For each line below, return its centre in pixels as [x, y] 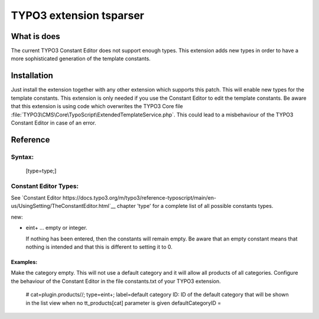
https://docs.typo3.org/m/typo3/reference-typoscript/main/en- [139, 198]
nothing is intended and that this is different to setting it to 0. [99, 247]
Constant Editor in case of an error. [54, 123]
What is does [35, 36]
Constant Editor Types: [45, 186]
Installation [32, 76]
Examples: [24, 262]
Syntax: [22, 157]
